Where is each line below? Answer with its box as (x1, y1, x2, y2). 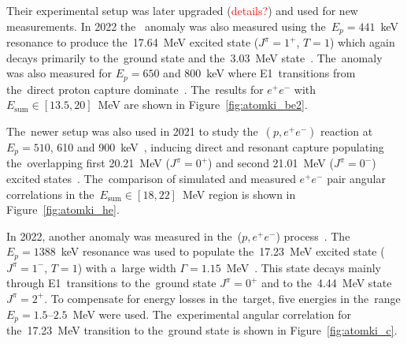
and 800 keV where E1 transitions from (163, 65, 356, 81)
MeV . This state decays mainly (226, 259, 381, 275)
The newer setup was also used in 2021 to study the (6, 122, 258, 139)
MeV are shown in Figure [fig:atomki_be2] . (98, 96, 308, 113)
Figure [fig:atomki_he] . (6, 201, 120, 218)
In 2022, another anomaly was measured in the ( (6, 227, 242, 244)
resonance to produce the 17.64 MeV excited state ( (6, 34, 259, 50)
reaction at (320, 122, 373, 139)
